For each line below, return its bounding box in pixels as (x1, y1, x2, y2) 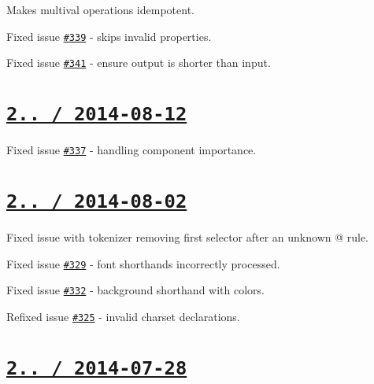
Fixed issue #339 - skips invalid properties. (6, 28, 212, 44)
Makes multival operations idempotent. (6, 2, 194, 17)
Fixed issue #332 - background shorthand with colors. (6, 282, 265, 298)
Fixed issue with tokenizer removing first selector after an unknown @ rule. (6, 229, 369, 246)
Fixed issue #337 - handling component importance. (6, 142, 257, 158)
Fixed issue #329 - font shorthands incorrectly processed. (6, 255, 280, 271)
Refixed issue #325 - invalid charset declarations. (6, 308, 240, 324)
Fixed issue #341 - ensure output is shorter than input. (6, 54, 271, 71)
